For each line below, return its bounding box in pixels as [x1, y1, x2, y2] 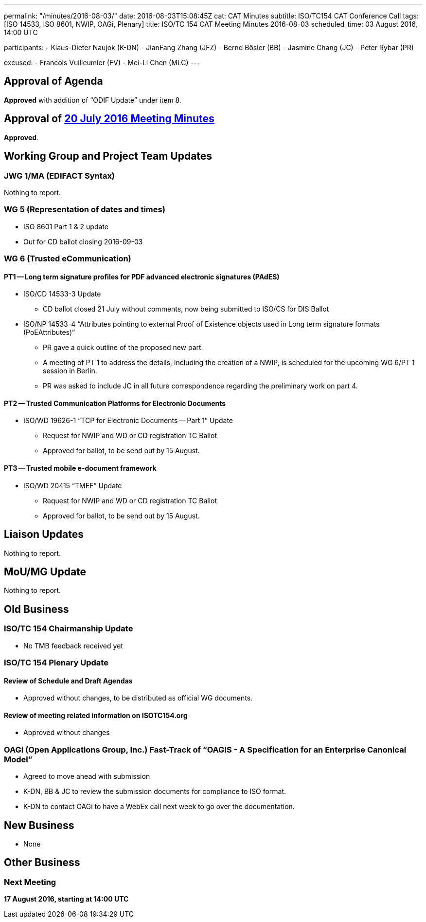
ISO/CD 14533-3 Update [23, 290, 101, 298]
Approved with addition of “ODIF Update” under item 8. [4, 95, 181, 104]
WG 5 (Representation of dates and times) [4, 204, 165, 215]
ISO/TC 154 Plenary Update [4, 657, 108, 667]
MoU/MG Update [4, 565, 87, 578]
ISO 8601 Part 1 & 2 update [23, 222, 108, 231]
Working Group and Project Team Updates [4, 150, 213, 163]
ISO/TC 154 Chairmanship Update [4, 624, 133, 634]
